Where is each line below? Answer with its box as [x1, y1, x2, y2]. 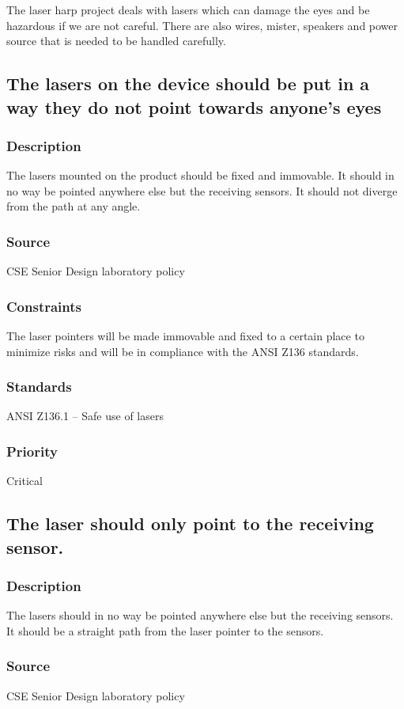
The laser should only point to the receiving [6, 511, 374, 536]
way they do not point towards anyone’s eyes [6, 94, 382, 119]
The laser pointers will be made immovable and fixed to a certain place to [6, 327, 364, 343]
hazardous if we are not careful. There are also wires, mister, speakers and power [6, 17, 398, 33]
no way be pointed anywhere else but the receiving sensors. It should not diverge [6, 182, 398, 199]
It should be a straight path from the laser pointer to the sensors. [6, 622, 324, 639]
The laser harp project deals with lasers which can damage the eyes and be [6, 2, 370, 17]
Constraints [6, 296, 81, 316]
